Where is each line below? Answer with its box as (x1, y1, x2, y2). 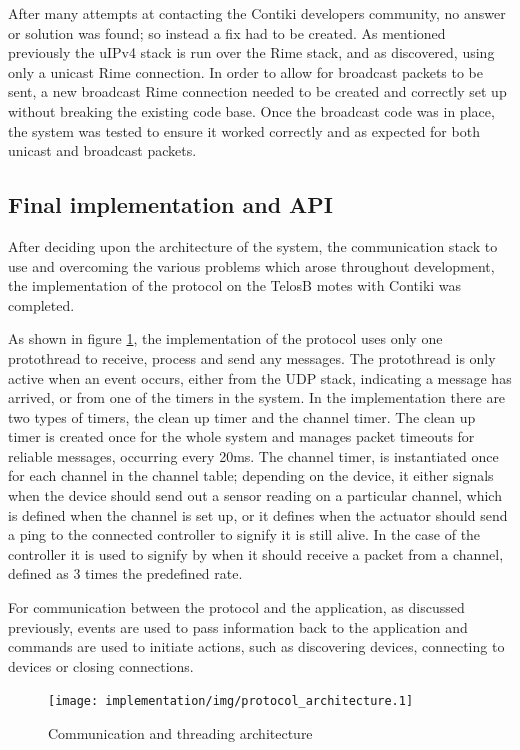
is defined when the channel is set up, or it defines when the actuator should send (8, 504, 508, 525)
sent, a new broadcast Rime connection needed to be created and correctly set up (8, 81, 507, 102)
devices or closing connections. (8, 655, 194, 676)
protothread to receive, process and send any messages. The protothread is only (8, 347, 496, 368)
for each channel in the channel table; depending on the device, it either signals (8, 465, 494, 486)
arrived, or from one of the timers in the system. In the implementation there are (8, 387, 506, 408)
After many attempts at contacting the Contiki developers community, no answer (8, 3, 506, 23)
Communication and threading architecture (48, 723, 313, 744)
